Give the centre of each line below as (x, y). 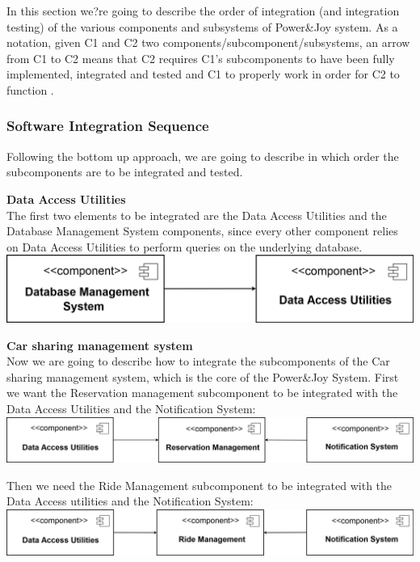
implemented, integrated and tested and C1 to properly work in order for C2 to (203, 74)
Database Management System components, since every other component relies (202, 231)
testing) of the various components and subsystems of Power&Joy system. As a (202, 26)
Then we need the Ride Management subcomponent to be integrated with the (199, 485)
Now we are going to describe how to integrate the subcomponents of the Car (198, 361)
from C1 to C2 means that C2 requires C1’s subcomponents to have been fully (201, 58)
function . (30, 89)
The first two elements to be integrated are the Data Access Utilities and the (197, 215)
